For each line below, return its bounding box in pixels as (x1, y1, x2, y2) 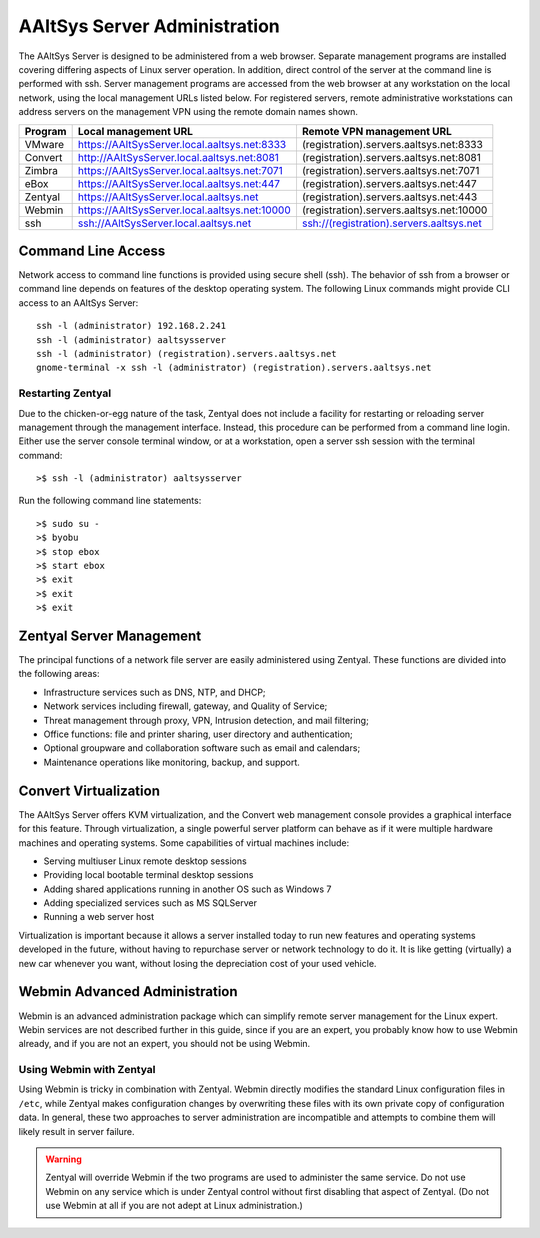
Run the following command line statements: (18, 495, 202, 507)
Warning (45, 1153, 82, 1165)
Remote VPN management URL (301, 124, 452, 138)
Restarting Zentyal (18, 386, 112, 400)
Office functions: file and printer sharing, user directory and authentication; (43, 728, 354, 740)
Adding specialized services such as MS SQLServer (43, 897, 258, 909)
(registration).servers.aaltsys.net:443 (301, 190, 478, 204)
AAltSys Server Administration (18, 15, 280, 37)
